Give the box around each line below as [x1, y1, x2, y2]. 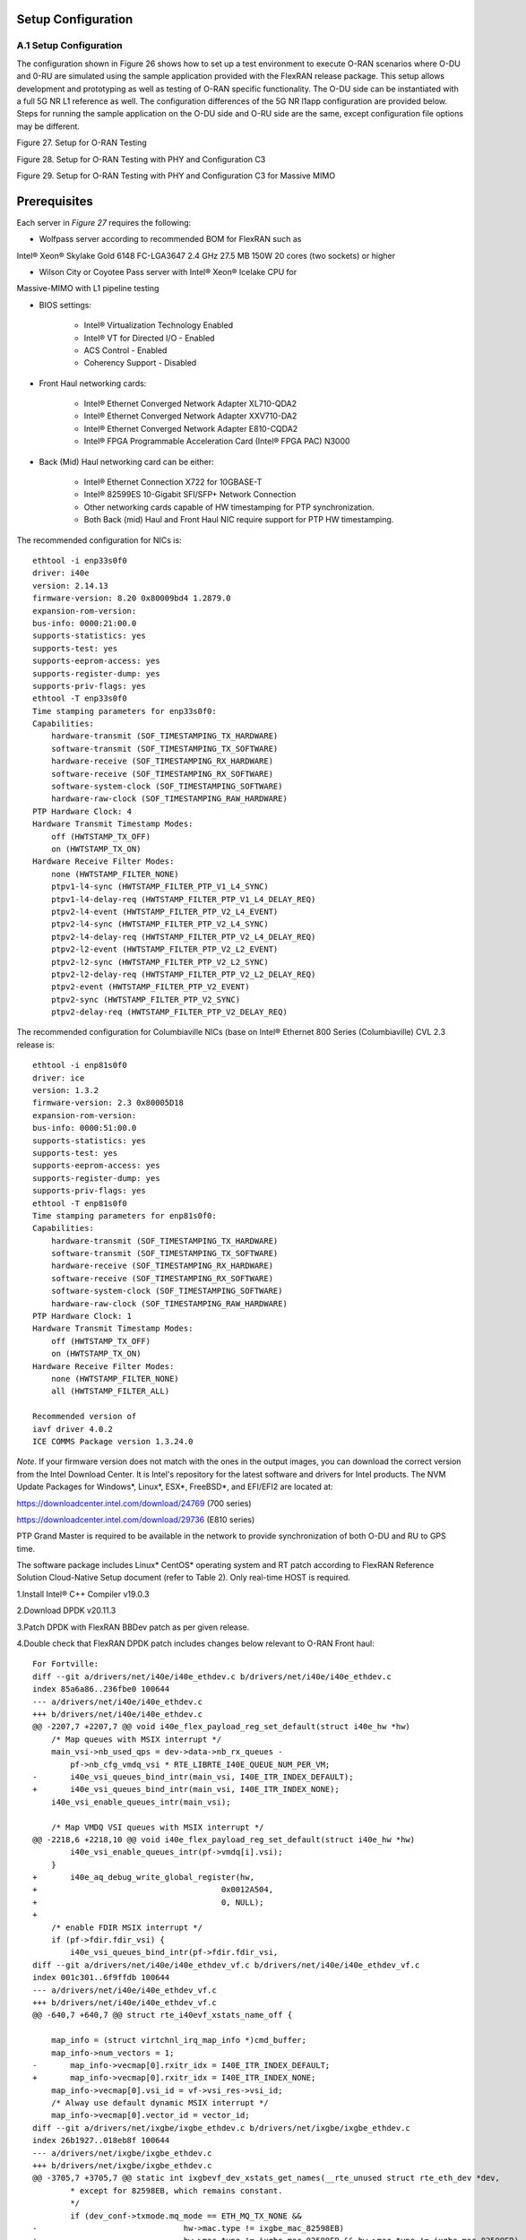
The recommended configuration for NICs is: [16, 534, 183, 546]
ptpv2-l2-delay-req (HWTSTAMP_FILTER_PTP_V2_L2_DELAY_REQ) [50, 969, 316, 979]
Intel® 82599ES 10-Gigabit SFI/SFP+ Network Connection [83, 489, 297, 500]
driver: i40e [32, 568, 90, 578]
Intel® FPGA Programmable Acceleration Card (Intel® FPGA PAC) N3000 [83, 435, 350, 447]
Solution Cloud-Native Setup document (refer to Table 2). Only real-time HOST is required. [16, 1572, 351, 1583]
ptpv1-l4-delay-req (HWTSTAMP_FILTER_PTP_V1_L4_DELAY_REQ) [50, 894, 316, 904]
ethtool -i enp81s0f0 [32, 1060, 127, 1071]
